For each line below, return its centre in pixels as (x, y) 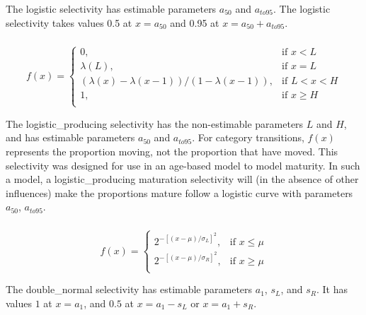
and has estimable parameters (70, 137)
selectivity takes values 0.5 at (69, 22)
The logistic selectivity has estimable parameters (111, 8)
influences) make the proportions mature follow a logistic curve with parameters (179, 192)
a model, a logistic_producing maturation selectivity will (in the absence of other (182, 179)
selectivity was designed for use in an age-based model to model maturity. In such (183, 165)
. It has (332, 289)
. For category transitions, (248, 137)
